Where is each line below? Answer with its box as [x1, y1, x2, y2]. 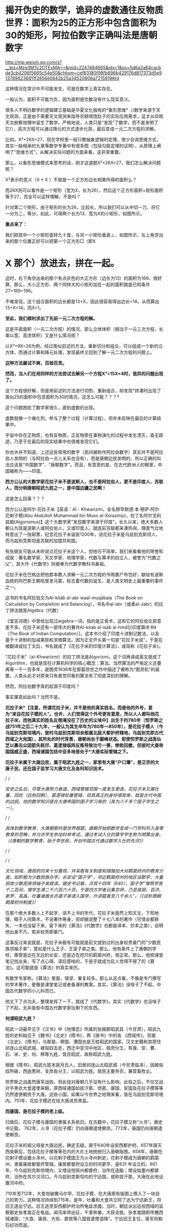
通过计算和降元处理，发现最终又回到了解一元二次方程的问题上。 [22, 349, 154, 355]
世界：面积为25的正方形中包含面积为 [5, 17, 157, 29]
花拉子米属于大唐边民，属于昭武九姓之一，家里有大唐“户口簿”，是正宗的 [5, 759, 155, 765]
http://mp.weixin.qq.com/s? [5, 59, 62, 65]
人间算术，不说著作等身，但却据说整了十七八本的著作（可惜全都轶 [22, 916, 159, 922]
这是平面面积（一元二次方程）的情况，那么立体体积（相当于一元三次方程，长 [5, 326, 163, 332]
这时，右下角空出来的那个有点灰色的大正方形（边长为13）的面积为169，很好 [5, 275, 162, 281]
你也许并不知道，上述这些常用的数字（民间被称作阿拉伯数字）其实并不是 [5, 449, 154, 455]
